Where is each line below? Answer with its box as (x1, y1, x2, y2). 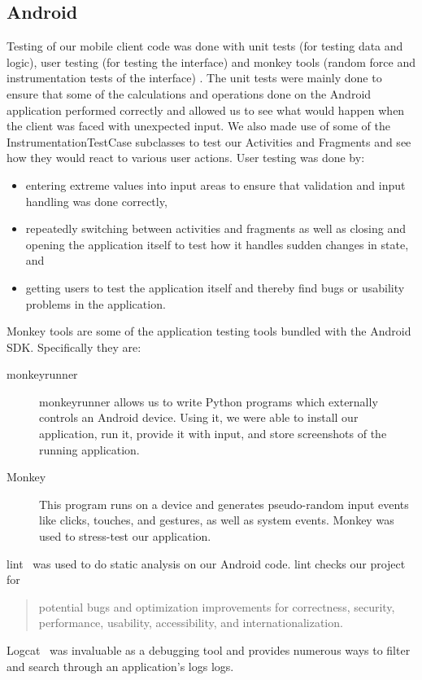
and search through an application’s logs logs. (7, 657, 234, 674)
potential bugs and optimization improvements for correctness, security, (38, 598, 395, 615)
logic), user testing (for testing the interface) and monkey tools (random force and (7, 53, 415, 70)
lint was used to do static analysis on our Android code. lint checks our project (7, 555, 406, 572)
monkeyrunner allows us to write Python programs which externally (39, 393, 378, 410)
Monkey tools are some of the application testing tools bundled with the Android (7, 322, 411, 340)
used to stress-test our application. (39, 528, 211, 545)
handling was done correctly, (25, 192, 167, 209)
